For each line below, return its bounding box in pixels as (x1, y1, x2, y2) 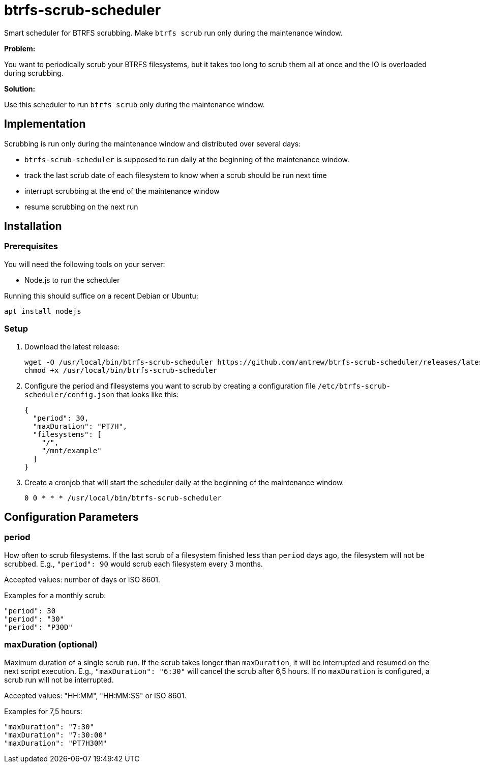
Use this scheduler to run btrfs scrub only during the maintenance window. (4, 100, 265, 109)
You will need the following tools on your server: (4, 259, 165, 269)
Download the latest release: (24, 342, 120, 351)
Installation (4, 220, 62, 233)
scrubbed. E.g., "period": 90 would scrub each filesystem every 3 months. (4, 559, 263, 568)
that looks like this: (116, 390, 179, 399)
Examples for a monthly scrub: (4, 591, 106, 600)
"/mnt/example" (41, 446, 102, 455)
